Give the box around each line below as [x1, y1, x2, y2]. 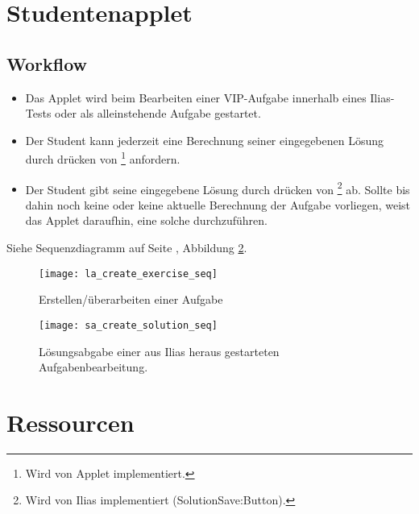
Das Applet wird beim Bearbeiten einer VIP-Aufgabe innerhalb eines [25, 89, 367, 106]
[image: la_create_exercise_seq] [39, 267, 218, 280]
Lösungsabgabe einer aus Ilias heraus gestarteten [39, 342, 280, 359]
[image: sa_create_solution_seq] [39, 319, 218, 331]
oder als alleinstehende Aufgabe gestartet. [55, 105, 261, 122]
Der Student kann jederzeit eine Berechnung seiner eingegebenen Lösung [25, 131, 384, 148]
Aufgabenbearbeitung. [39, 359, 148, 375]
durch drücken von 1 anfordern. [25, 148, 180, 168]
